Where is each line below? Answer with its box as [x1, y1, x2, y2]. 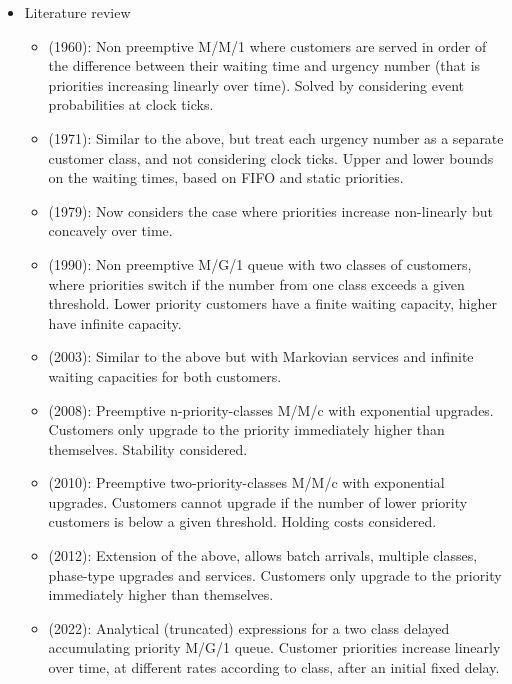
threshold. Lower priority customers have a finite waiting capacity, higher [48, 293, 497, 314]
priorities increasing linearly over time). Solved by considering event [48, 74, 465, 95]
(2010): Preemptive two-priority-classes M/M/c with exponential [48, 472, 445, 493]
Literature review [24, 2, 131, 22]
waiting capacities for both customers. [48, 365, 282, 386]
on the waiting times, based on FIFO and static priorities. [48, 167, 404, 188]
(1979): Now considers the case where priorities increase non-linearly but [48, 200, 493, 221]
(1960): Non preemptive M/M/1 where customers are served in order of [48, 35, 487, 56]
